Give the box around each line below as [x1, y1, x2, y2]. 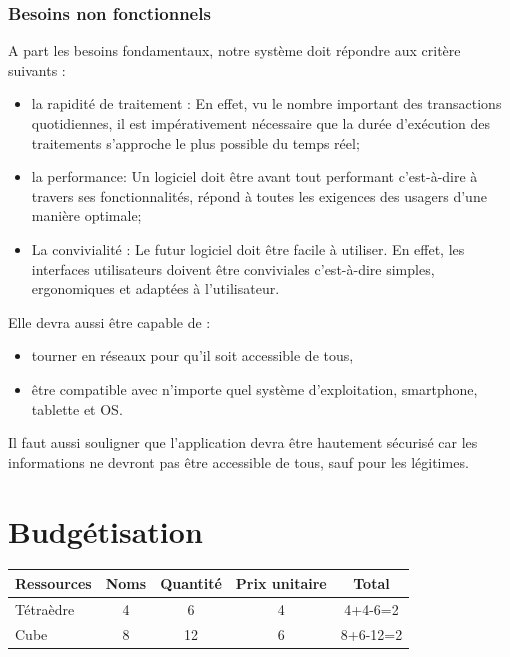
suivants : [8, 59, 66, 80]
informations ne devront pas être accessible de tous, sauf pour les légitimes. [8, 451, 469, 472]
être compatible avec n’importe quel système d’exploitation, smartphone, [31, 378, 478, 399]
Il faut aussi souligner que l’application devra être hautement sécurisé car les [8, 432, 478, 453]
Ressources [15, 572, 92, 593]
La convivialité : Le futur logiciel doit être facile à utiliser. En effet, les [31, 238, 465, 259]
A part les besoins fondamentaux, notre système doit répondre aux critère [8, 40, 461, 61]
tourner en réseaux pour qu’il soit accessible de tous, [31, 345, 354, 366]
